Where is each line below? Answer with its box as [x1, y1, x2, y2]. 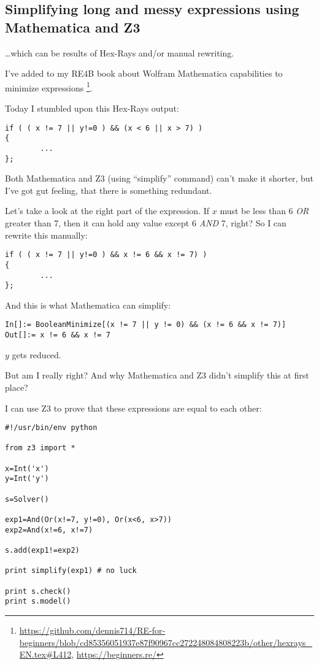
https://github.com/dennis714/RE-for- [19, 623, 166, 636]
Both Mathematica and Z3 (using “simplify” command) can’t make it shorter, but [5, 172, 313, 185]
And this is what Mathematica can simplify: [5, 298, 171, 311]
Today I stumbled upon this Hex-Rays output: [5, 102, 179, 115]
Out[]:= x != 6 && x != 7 [5, 331, 110, 340]
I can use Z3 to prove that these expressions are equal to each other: [5, 401, 262, 414]
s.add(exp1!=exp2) [5, 546, 80, 555]
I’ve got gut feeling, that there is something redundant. [5, 183, 212, 196]
